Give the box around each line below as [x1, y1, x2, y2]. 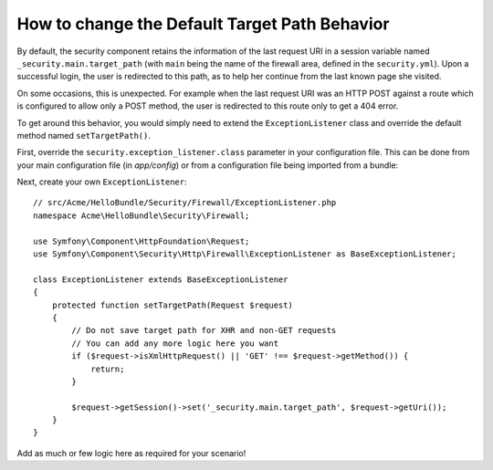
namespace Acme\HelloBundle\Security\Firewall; [33, 210, 250, 221]
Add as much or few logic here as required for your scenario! [16, 447, 246, 458]
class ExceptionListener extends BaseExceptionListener [33, 274, 288, 285]
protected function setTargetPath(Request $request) [51, 299, 294, 310]
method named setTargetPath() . [16, 130, 151, 141]
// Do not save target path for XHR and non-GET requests [71, 325, 337, 336]
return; [90, 363, 125, 374]
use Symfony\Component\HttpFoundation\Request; [33, 235, 250, 246]
